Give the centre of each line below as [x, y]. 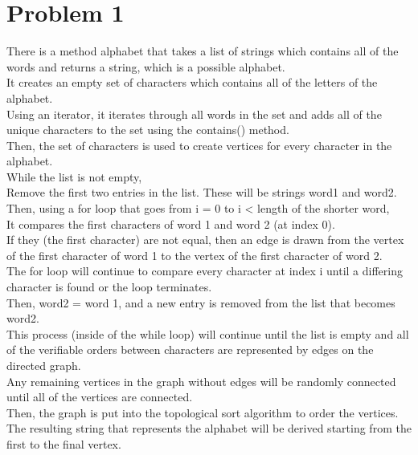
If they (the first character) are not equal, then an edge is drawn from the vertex [205, 240]
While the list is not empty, [74, 176]
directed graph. [44, 365]
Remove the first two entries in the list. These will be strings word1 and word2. [202, 192]
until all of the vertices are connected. [100, 397]
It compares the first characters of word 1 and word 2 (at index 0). [171, 223]
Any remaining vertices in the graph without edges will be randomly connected [201, 381]
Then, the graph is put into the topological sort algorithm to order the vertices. [203, 412]
